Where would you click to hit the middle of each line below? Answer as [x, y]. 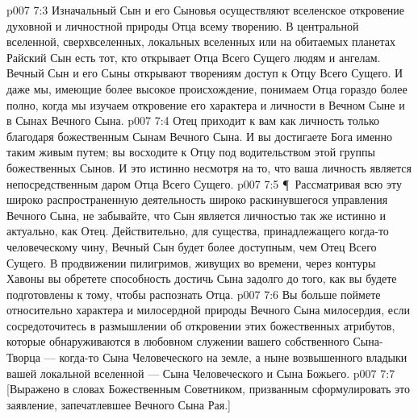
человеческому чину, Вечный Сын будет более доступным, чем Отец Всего [192, 246]
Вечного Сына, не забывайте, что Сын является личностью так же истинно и [196, 215]
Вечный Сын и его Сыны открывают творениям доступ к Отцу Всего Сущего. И [205, 73]
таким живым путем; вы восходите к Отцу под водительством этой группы [191, 152]
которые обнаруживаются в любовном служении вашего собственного [178, 341]
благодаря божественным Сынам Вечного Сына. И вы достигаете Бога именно [200, 136]
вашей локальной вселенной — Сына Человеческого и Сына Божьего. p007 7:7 [201, 373]
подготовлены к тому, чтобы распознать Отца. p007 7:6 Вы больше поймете [194, 294]
